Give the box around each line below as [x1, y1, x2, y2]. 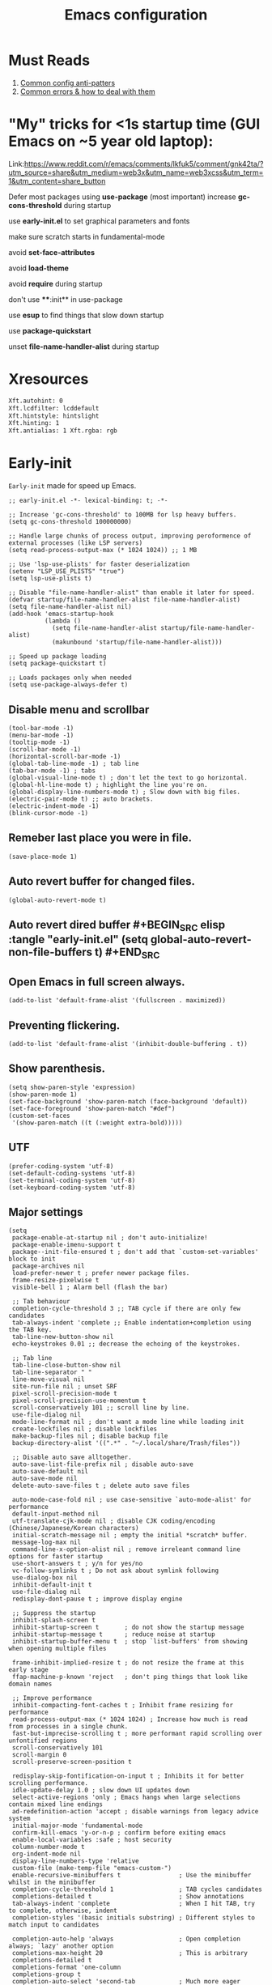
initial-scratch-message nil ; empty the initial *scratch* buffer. [11, 1532, 249, 1540]
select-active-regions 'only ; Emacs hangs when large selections [11, 1793, 241, 1802]
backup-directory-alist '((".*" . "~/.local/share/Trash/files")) [11, 1439, 241, 1447]
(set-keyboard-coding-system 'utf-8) [8, 1184, 136, 1192]
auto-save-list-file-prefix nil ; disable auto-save [11, 1460, 194, 1469]
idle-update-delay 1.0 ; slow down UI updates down [11, 1787, 190, 1795]
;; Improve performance [11, 1694, 92, 1702]
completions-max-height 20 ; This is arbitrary [11, 1949, 249, 1957]
